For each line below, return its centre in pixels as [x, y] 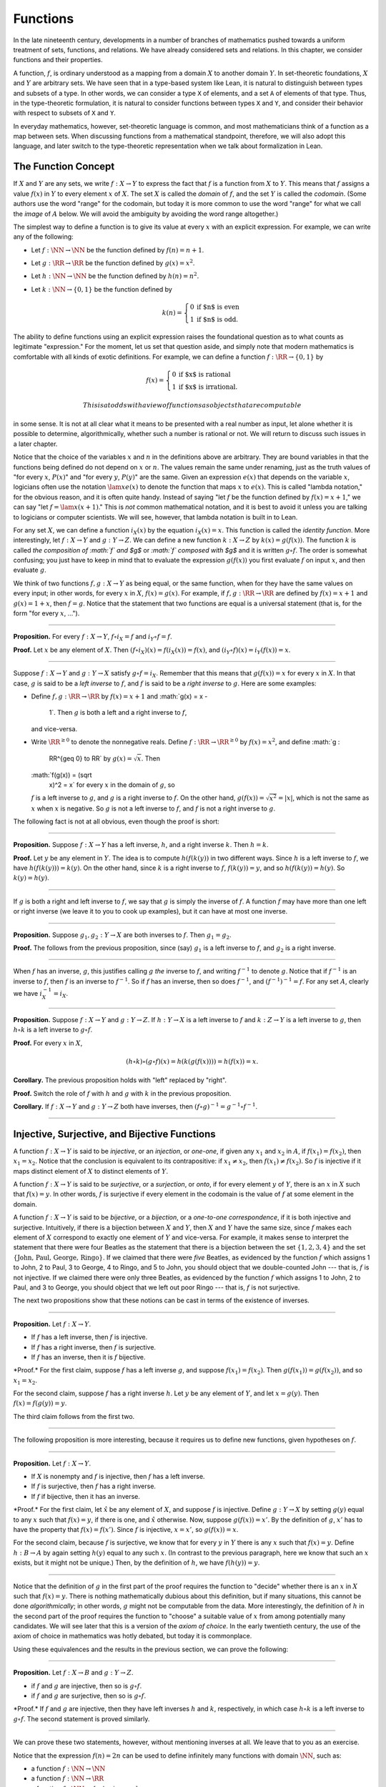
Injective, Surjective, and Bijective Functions [114, 1134]
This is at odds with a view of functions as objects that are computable [192, 405]
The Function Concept [64, 167]
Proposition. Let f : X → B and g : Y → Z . [73, 1673]
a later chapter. [35, 444]
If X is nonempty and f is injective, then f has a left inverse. [118, 1477]
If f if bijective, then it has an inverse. [86, 1496]
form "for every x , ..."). [46, 613]
